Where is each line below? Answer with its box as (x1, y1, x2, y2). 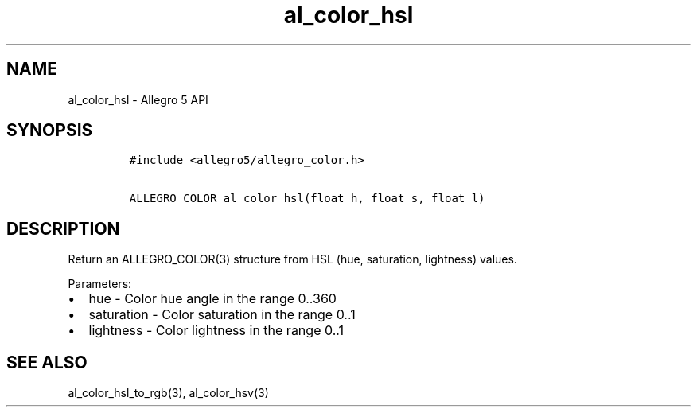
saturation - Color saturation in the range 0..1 (88, 306, 356, 323)
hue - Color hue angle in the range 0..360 (88, 290, 337, 307)
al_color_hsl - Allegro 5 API (68, 92, 208, 107)
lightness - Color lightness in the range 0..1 (88, 322, 344, 339)
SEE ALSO (6, 352, 88, 372)
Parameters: (68, 277, 132, 291)
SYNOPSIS (6, 120, 93, 141)
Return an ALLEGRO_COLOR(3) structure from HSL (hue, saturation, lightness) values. (68, 252, 517, 267)
